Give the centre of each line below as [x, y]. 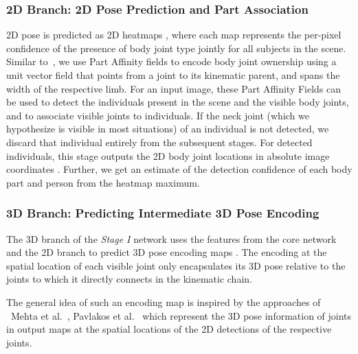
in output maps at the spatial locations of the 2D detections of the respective [169, 329]
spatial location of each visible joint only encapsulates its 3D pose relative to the [176, 265]
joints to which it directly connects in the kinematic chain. [129, 279]
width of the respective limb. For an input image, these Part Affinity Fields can [174, 88]
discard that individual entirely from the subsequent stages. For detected [159, 142]
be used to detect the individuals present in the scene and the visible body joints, [178, 102]
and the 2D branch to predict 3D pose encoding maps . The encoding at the [167, 252]
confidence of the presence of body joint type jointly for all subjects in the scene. [176, 48]
